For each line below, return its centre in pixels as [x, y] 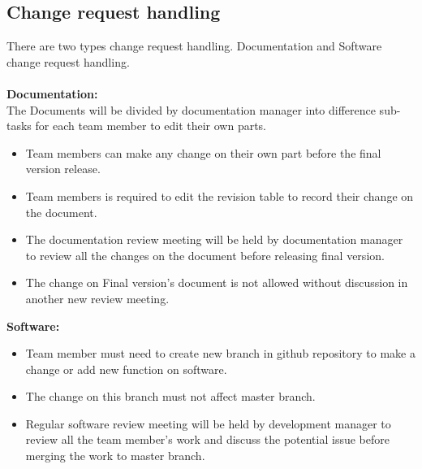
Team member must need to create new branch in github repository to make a [220, 353]
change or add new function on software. [126, 369]
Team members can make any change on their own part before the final [203, 152]
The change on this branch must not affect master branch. [170, 396]
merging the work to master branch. [115, 456]
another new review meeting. [97, 298]
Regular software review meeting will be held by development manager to [208, 423]
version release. [63, 169]
